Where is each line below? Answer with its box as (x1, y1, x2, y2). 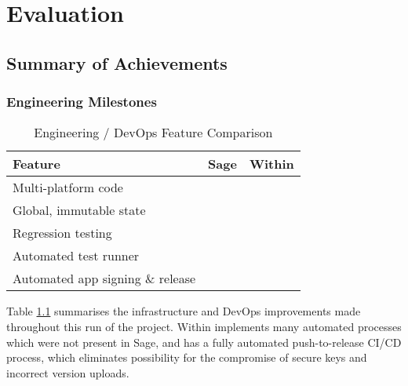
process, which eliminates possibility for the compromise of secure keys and (6, 349, 367, 366)
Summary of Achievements (6, 50, 228, 75)
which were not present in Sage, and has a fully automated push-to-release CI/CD (6, 333, 402, 350)
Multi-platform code (13, 178, 123, 197)
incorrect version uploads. (6, 364, 129, 381)
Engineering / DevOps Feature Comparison (34, 123, 273, 142)
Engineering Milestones (6, 92, 157, 111)
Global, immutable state (13, 201, 146, 220)
